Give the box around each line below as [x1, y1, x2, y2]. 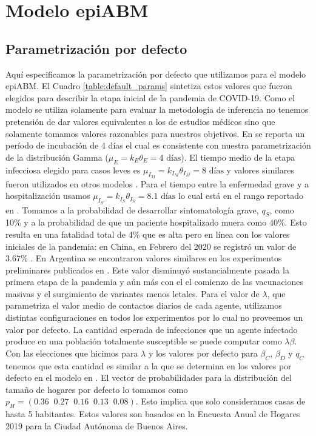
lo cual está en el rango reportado [178, 189, 303, 202]
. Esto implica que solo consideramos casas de [135, 395, 306, 407]
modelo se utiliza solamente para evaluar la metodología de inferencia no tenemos [5, 103, 309, 116]
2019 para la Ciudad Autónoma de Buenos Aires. [5, 419, 188, 432]
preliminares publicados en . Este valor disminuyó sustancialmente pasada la [5, 263, 289, 276]
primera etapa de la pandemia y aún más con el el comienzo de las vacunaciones [5, 275, 304, 288]
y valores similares [226, 163, 295, 176]
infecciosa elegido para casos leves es [5, 163, 141, 176]
